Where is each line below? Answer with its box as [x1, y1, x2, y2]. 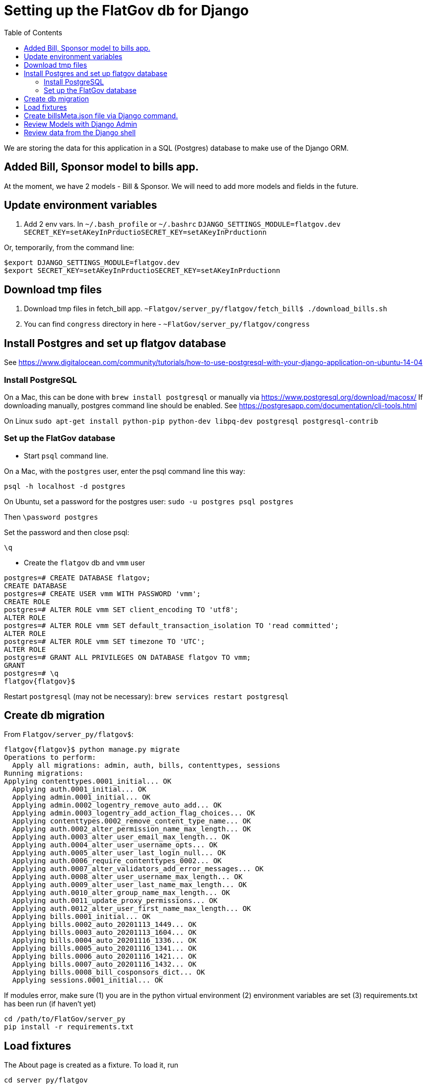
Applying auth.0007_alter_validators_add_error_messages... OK [12, 865, 264, 873]
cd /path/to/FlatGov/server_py [4, 1015, 126, 1023]
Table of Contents [4, 28, 63, 37]
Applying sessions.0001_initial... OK [12, 976, 163, 985]
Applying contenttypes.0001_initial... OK [4, 777, 172, 786]
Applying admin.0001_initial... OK [12, 793, 151, 802]
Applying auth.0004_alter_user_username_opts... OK [12, 841, 217, 849]
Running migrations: [4, 769, 84, 778]
